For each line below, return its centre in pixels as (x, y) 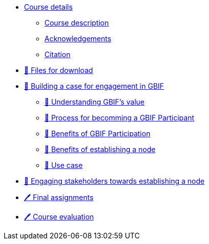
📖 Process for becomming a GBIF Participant (120, 118)
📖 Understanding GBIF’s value (95, 102)
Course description (77, 23)
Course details (49, 7)
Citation (57, 54)
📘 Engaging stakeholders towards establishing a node (114, 181)
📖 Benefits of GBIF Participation (98, 133)
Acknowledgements (78, 39)
